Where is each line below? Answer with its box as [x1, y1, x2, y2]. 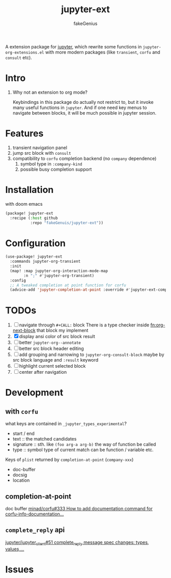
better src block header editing [19, 345, 84, 352]
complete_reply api [5, 526, 65, 534]
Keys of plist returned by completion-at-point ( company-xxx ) [5, 457, 134, 463]
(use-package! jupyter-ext [5, 254, 63, 259]
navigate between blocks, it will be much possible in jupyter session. [12, 109, 157, 116]
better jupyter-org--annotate [19, 340, 81, 346]
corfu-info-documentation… [5, 511, 64, 517]
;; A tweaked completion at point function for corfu [10, 283, 126, 288]
